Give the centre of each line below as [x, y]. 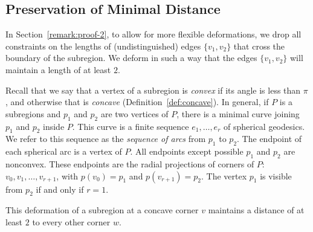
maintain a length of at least [58, 69]
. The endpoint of [269, 139]
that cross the [259, 46]
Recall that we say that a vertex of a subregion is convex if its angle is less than [153, 90]
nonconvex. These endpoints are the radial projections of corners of [130, 163]
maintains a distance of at [256, 210]
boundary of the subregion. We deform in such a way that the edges [131, 58]
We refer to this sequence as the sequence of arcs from [106, 139]
